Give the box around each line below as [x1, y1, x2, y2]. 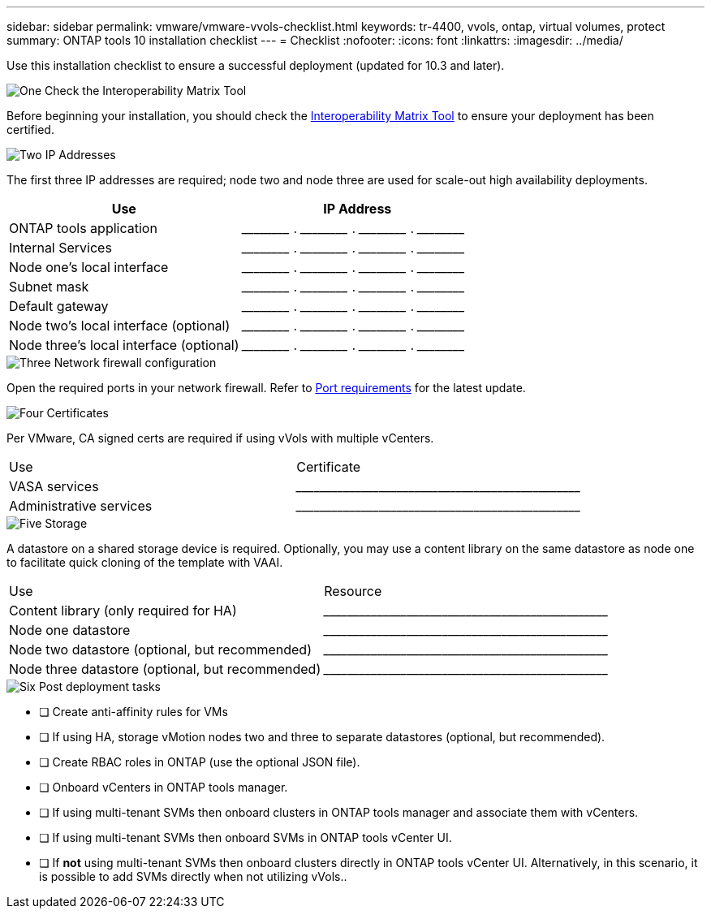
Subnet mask [9, 278, 89, 295]
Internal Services [9, 240, 112, 256]
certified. [6, 123, 54, 136]
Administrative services [9, 498, 153, 514]
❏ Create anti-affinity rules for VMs [39, 705, 228, 719]
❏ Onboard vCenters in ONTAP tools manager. [39, 780, 288, 794]
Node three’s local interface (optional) [9, 337, 239, 353]
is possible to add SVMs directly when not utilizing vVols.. [39, 870, 347, 883]
